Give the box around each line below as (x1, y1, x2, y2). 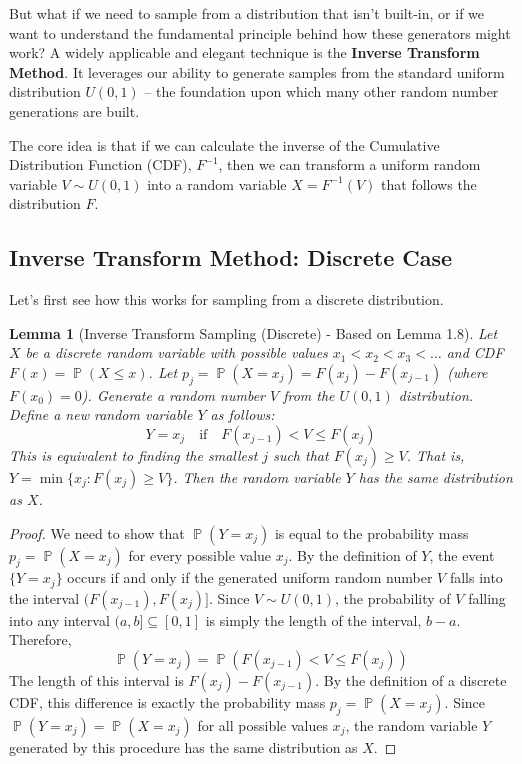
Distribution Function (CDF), (9, 154, 192, 175)
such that (273, 444, 329, 465)
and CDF (446, 342, 504, 363)
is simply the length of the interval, (205, 609, 422, 630)
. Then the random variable (173, 466, 341, 487)
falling (468, 587, 506, 608)
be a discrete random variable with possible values (25, 342, 328, 363)
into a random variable (147, 173, 287, 194)
